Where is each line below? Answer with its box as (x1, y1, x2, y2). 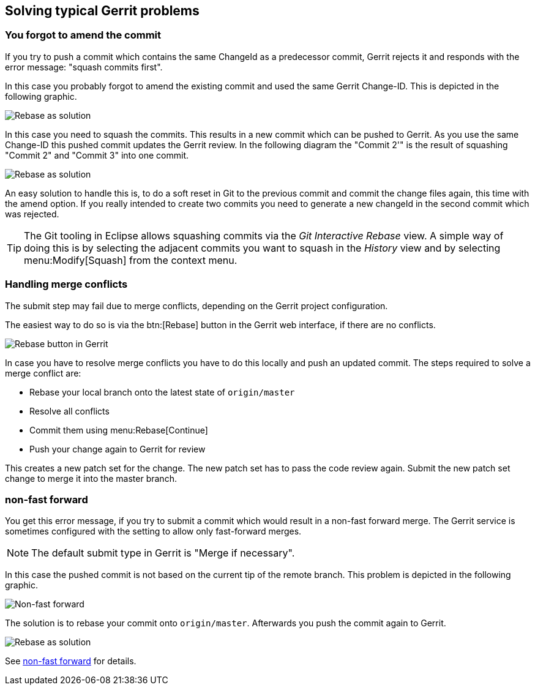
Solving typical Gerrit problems (5, 3, 200, 18)
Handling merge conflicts (5, 278, 128, 291)
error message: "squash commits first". (5, 61, 163, 72)
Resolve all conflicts (29, 405, 110, 416)
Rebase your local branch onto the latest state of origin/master (29, 386, 295, 397)
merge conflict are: (5, 367, 81, 378)
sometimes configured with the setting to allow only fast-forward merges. (5, 526, 302, 537)
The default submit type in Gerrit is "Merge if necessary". (31, 547, 295, 560)
